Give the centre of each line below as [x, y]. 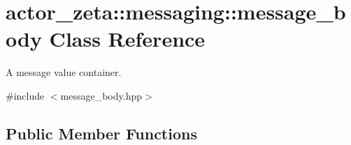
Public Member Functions [101, 133]
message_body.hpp [101, 95]
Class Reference [127, 39]
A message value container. [64, 72]
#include [25, 95]
